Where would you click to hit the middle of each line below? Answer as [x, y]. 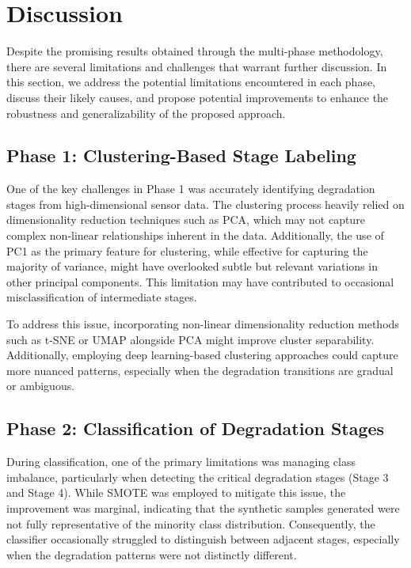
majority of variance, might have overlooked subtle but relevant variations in [192, 266]
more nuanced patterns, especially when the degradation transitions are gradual [200, 370]
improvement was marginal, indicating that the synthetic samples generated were [203, 508]
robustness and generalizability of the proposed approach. [146, 113]
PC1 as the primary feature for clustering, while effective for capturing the [187, 250]
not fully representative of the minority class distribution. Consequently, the [191, 523]
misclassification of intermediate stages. [102, 297]
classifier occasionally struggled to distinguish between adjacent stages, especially [203, 539]
